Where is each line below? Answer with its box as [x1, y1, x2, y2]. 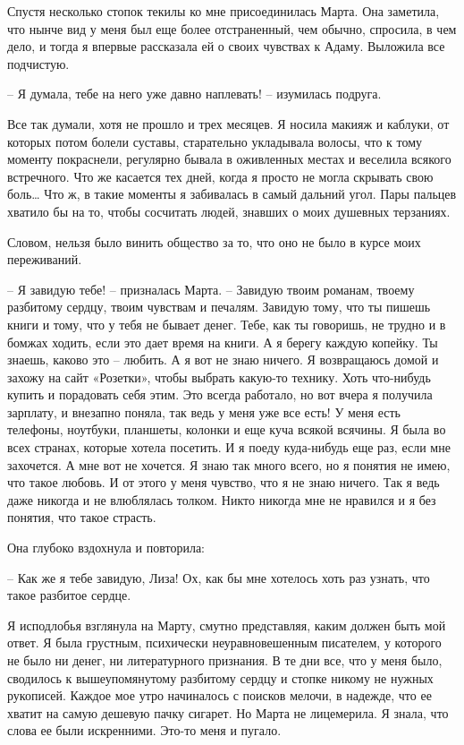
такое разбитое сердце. [7, 586, 131, 604]
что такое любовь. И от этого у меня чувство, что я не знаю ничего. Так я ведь [7, 473, 440, 492]
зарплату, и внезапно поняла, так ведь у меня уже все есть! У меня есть [7, 402, 401, 421]
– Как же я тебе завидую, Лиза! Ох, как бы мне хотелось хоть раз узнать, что [7, 568, 430, 587]
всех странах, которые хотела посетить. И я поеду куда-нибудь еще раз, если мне [7, 438, 451, 457]
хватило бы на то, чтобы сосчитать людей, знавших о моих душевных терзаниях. [7, 201, 451, 220]
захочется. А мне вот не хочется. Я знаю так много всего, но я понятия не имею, [7, 455, 451, 474]
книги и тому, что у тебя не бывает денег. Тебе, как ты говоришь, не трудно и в [7, 314, 446, 333]
